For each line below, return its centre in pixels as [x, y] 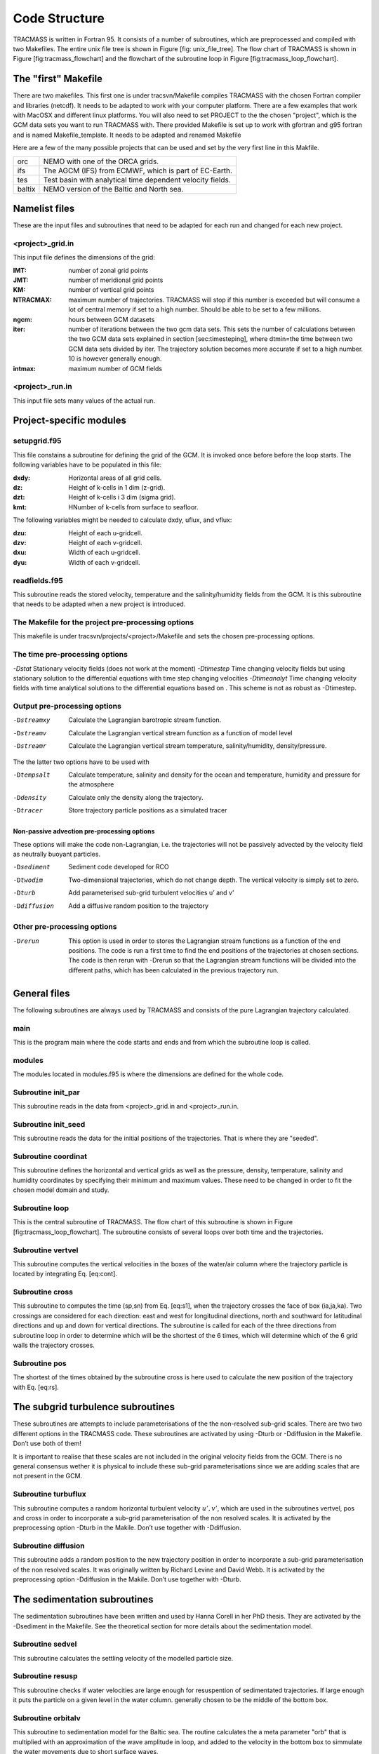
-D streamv [30, 733]
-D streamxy [32, 720]
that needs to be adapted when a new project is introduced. [99, 604]
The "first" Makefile [58, 79]
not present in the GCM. [48, 1476]
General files [41, 993]
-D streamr [30, 746]
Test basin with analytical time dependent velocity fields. [137, 180]
